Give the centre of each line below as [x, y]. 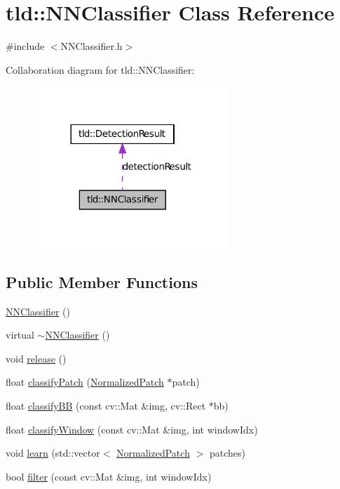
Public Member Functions [102, 281]
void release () [36, 358]
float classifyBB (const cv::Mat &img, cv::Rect [106, 405]
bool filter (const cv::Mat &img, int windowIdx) [109, 476]
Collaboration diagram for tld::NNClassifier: [100, 69]
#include [25, 46]
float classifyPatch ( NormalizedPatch [85, 382]
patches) [227, 453]
